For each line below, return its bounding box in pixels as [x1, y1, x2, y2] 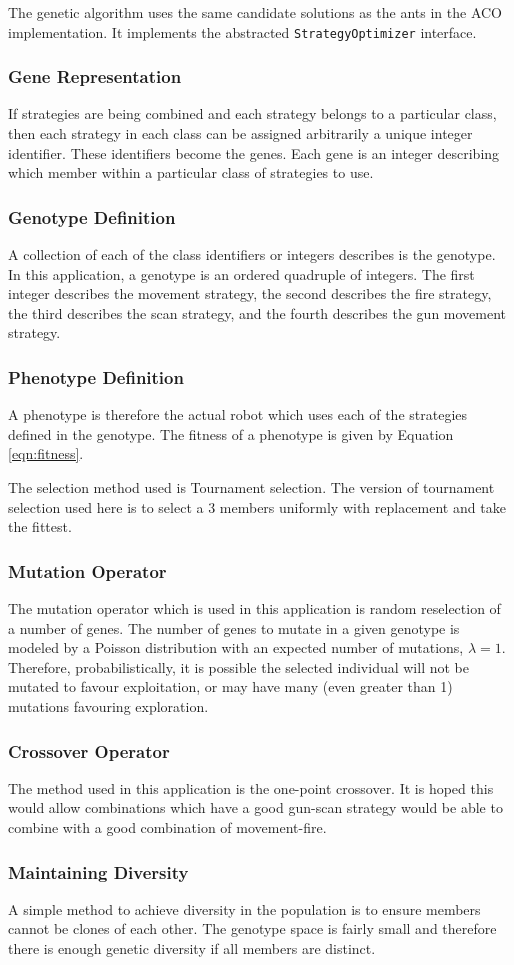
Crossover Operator [8, 738, 170, 763]
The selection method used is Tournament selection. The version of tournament [8, 477, 495, 498]
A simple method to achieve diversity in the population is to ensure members [8, 898, 481, 919]
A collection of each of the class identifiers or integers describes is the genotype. [8, 244, 496, 265]
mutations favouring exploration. [8, 696, 209, 716]
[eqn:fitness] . [8, 443, 84, 464]
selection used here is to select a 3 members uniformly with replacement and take [8, 496, 506, 517]
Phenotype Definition [8, 364, 184, 389]
